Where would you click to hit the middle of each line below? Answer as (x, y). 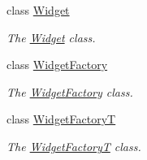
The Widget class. (51, 37)
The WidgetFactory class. (70, 91)
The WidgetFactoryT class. (74, 146)
